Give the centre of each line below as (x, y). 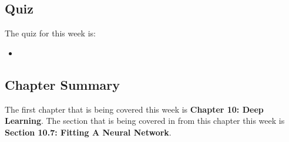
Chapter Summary (62, 84)
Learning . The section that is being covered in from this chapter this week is (145, 121)
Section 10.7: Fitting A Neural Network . (88, 132)
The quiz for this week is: (50, 33)
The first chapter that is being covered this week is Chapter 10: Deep (134, 109)
